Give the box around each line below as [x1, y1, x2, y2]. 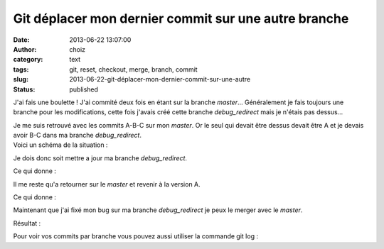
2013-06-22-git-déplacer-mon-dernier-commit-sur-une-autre [69, 75, 251, 84]
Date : [13, 35, 30, 44]
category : [13, 55, 43, 64]
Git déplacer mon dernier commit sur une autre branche [13, 11, 349, 26]
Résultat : [13, 218, 41, 227]
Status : [13, 85, 36, 94]
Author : [13, 45, 37, 53]
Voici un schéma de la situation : [13, 140, 108, 149]
